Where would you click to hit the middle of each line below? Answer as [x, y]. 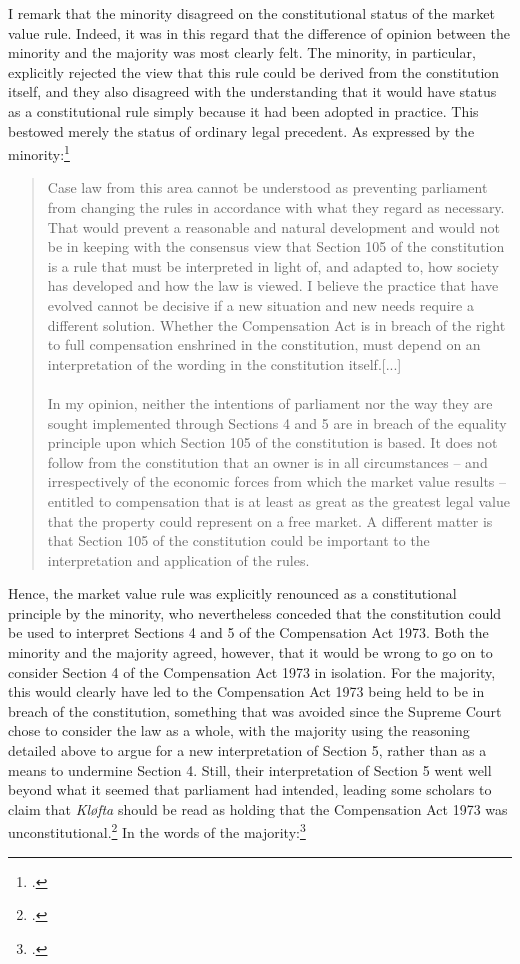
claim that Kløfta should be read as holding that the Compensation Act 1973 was [258, 808]
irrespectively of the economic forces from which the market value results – [277, 481]
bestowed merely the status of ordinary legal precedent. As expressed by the [241, 130]
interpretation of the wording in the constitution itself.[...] [224, 363]
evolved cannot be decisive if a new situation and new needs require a [260, 304]
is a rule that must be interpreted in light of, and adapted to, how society [273, 265]
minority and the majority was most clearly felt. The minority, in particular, [242, 52]
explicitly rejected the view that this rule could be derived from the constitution [254, 71]
